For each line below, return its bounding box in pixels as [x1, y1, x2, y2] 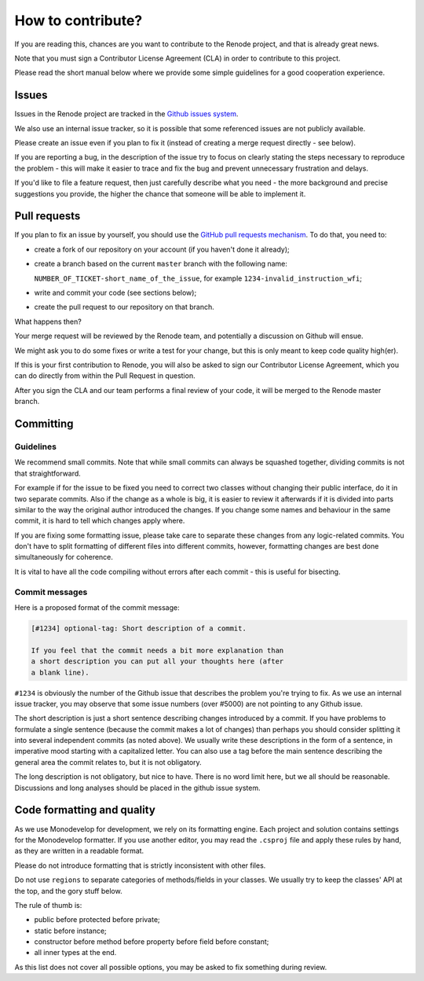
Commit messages [14, 586, 88, 597]
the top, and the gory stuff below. [14, 886, 122, 895]
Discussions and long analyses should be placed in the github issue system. [14, 783, 261, 792]
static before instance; [34, 926, 108, 935]
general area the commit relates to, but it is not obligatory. [14, 757, 202, 766]
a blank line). [31, 668, 90, 677]
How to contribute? [14, 12, 143, 29]
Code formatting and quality [14, 803, 156, 817]
